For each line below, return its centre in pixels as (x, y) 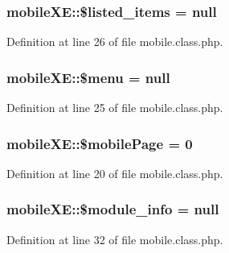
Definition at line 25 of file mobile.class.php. (115, 108)
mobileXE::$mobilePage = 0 (100, 143)
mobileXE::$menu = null (88, 77)
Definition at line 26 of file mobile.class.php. (115, 41)
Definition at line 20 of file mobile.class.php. (115, 173)
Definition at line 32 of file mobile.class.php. (115, 239)
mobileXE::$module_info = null (113, 209)
